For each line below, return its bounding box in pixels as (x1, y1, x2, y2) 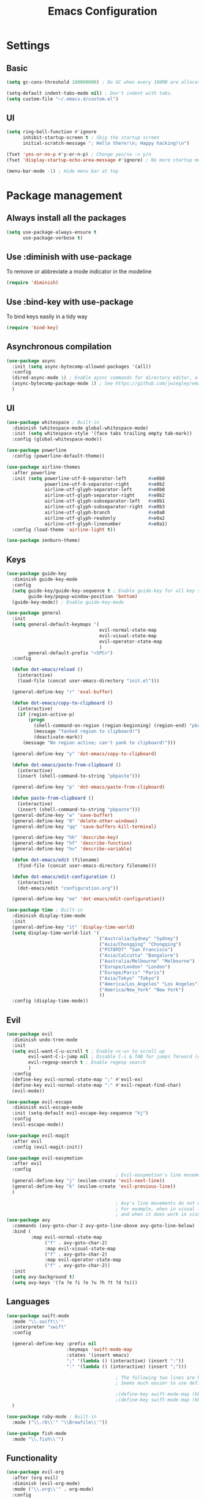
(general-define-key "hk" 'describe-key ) (12, 835, 119, 841)
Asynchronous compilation (6, 342, 112, 352)
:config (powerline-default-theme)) (12, 453, 105, 459)
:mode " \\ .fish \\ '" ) (12, 1436, 64, 1442)
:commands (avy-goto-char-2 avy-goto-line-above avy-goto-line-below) (12, 1223, 195, 1229)
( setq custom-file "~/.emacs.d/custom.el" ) (6, 96, 119, 102)
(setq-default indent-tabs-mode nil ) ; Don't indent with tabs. (6, 90, 173, 96)
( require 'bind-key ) (6, 324, 59, 331)
